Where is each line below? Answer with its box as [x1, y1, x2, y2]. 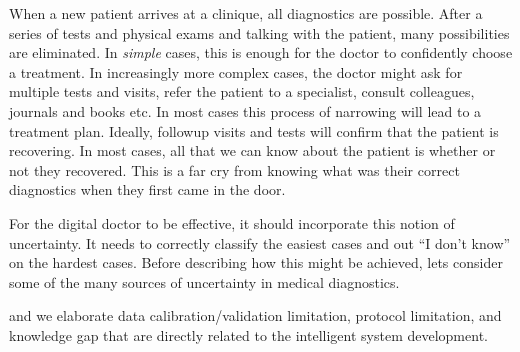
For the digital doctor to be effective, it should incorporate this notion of [9, 212, 455, 233]
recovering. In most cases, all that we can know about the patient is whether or [9, 140, 496, 161]
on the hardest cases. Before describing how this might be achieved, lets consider [9, 252, 503, 273]
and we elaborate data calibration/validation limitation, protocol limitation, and [9, 305, 502, 326]
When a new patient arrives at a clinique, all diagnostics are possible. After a [9, 3, 483, 23]
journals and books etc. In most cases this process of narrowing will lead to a [9, 100, 482, 121]
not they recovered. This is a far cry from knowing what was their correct [9, 159, 460, 180]
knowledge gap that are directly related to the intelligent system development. [9, 324, 488, 345]
